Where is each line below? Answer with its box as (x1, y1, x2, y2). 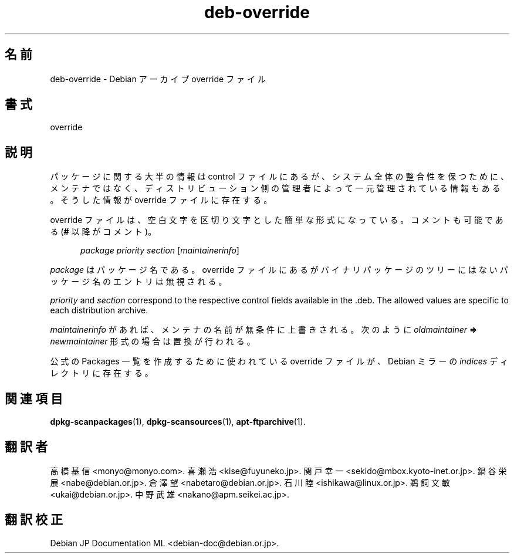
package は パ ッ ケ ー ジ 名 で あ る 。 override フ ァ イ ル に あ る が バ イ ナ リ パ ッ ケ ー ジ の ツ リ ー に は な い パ (50, 265, 508, 275)
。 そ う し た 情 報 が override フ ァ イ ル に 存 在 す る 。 (50, 195, 272, 205)
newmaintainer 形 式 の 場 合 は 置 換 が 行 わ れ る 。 (50, 336, 255, 347)
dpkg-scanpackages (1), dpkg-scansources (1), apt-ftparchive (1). (50, 417, 306, 427)
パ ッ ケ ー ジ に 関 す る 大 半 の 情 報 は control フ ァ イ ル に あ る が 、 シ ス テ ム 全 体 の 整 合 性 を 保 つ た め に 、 (50, 171, 509, 182)
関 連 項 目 (5, 391, 63, 406)
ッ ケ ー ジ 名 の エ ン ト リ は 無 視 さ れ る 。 (50, 276, 227, 287)
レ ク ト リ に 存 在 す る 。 (50, 368, 153, 378)
